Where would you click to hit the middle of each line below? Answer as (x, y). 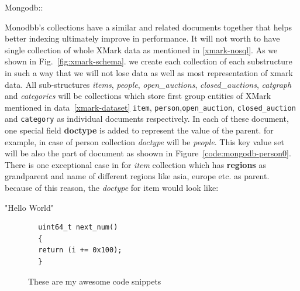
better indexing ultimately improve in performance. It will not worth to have (142, 38)
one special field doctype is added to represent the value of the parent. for (139, 130)
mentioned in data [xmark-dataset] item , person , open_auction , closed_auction (150, 107)
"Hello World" (30, 207)
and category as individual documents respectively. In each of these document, (147, 119)
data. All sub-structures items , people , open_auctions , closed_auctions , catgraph (148, 84)
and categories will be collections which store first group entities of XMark (138, 96)
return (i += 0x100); (80, 250)
